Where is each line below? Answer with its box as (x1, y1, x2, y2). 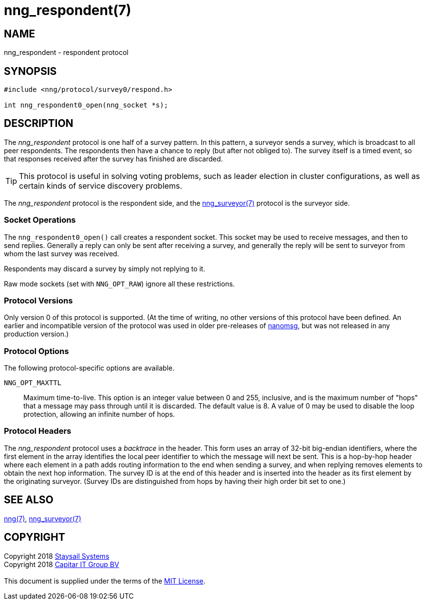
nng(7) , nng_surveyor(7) (4, 514, 81, 523)
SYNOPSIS (4, 65, 57, 77)
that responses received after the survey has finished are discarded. (4, 154, 223, 163)
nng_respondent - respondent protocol (4, 48, 129, 57)
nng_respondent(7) (4, 2, 131, 18)
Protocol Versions (4, 295, 73, 305)
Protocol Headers (4, 426, 72, 436)
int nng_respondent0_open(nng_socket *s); (4, 101, 168, 109)
